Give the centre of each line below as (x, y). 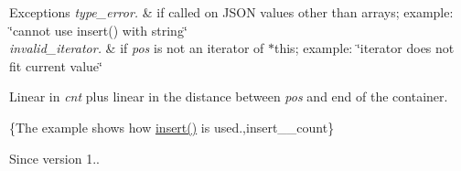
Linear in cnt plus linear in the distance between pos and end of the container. (229, 96)
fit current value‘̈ (56, 65)
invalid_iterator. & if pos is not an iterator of (137, 48)
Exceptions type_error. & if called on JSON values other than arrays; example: (231, 12)
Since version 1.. (54, 158)
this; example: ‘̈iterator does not (365, 48)
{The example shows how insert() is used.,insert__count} (172, 127)
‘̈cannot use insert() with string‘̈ (98, 30)
